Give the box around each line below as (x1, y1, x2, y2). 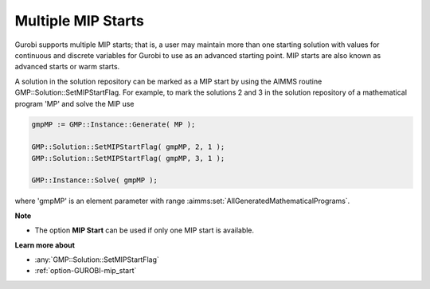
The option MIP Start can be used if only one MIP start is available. (34, 225, 255, 235)
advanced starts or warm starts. (14, 62, 120, 72)
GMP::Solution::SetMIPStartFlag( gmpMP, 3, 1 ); (31, 154, 225, 162)
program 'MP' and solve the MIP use (14, 99, 135, 108)
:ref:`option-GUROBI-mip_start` (34, 266, 137, 275)
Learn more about (14, 240, 76, 250)
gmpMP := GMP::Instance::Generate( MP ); (31, 120, 196, 129)
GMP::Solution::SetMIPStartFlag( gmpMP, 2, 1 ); (31, 143, 225, 151)
